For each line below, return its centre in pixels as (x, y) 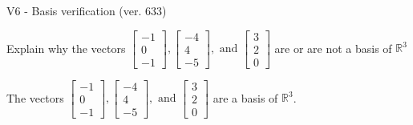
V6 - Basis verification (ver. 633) (87, 10)
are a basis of (245, 97)
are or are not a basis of (333, 48)
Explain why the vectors (66, 48)
